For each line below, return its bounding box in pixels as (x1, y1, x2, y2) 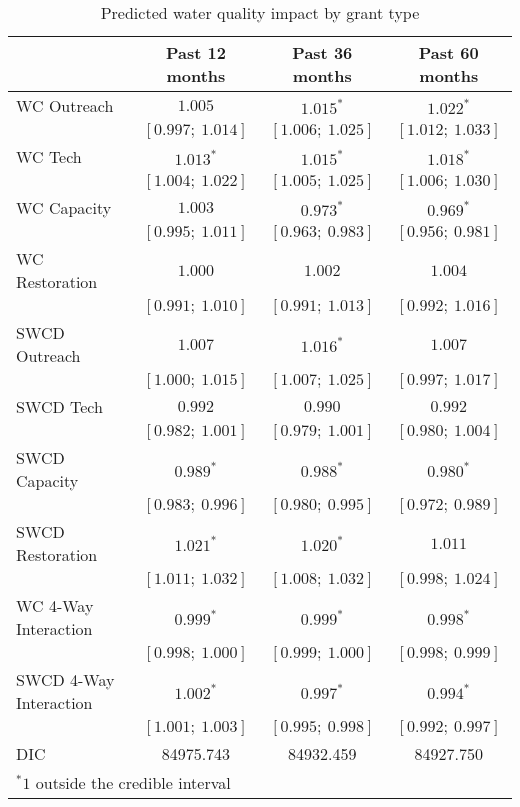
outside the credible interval (35, 771, 231, 794)
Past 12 (165, 41, 226, 64)
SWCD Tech (16, 395, 103, 418)
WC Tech (16, 145, 82, 168)
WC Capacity (16, 196, 112, 219)
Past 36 (292, 41, 353, 64)
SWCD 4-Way (16, 668, 115, 691)
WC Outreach (16, 94, 114, 117)
